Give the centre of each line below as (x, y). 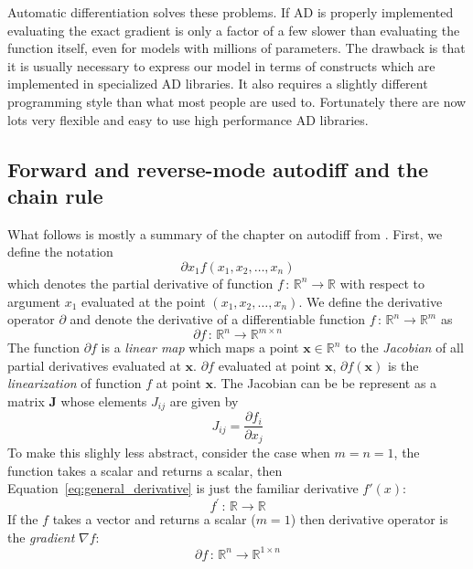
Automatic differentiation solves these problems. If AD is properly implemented (231, 12)
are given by (204, 401)
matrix (26, 401)
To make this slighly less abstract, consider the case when (169, 452)
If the (23, 519)
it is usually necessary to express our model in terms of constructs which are (221, 65)
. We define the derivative (371, 301)
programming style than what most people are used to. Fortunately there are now (237, 101)
